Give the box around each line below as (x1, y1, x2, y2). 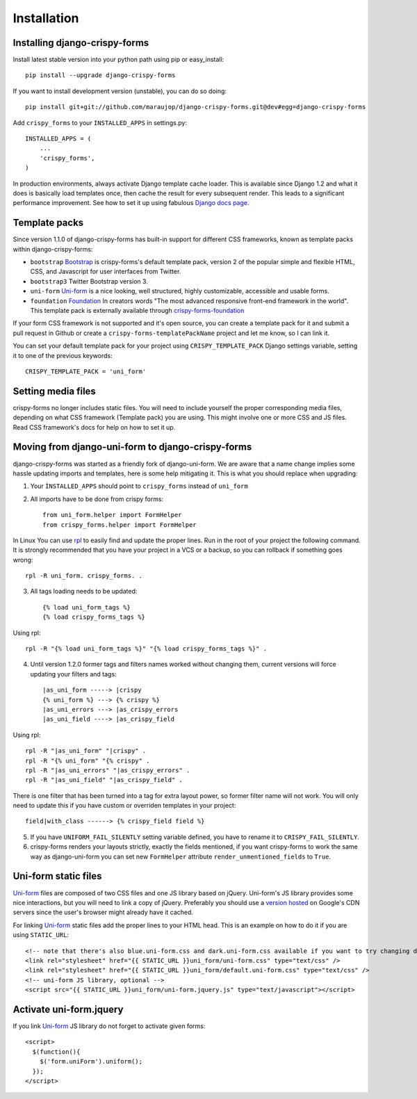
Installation (13, 10, 79, 26)
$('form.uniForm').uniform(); (39, 1057, 142, 1066)
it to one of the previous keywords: (13, 351, 113, 359)
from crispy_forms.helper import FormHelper (42, 521, 197, 528)
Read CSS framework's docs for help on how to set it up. (13, 423, 176, 431)
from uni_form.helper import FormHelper (42, 511, 182, 519)
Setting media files (13, 385, 97, 397)
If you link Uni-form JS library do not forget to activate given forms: (13, 1022, 206, 1030)
